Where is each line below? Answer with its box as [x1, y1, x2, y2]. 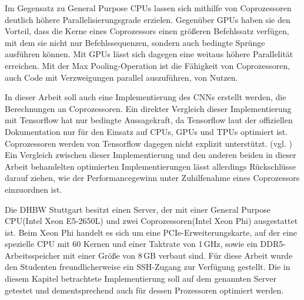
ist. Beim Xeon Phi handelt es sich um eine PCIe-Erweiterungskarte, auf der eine [5, 226, 298, 238]
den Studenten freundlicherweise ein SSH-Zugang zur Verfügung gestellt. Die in [5, 261, 290, 273]
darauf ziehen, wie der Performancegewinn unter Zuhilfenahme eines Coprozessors [5, 172, 300, 184]
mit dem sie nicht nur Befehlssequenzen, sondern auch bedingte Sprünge [5, 36, 265, 48]
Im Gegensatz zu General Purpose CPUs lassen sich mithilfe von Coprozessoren [5, 2, 292, 14]
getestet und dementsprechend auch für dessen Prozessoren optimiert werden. [5, 283, 284, 296]
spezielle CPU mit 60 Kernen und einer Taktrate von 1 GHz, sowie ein [5, 238, 258, 250]
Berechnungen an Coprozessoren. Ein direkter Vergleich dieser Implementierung [5, 102, 292, 114]
